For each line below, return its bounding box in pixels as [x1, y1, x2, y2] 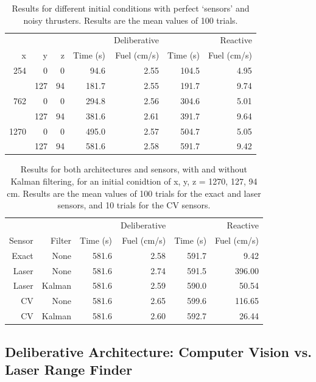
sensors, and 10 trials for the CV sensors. [57, 199, 211, 211]
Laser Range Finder [5, 360, 133, 378]
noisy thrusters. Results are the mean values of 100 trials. [23, 13, 238, 26]
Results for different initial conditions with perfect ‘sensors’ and [12, 2, 250, 14]
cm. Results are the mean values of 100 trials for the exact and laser [7, 186, 261, 199]
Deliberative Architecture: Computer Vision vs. [5, 342, 312, 361]
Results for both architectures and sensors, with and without [20, 163, 248, 175]
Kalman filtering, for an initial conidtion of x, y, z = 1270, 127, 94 [10, 175, 258, 188]
